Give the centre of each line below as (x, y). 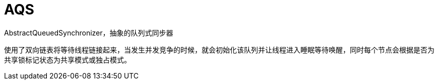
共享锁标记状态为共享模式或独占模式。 (68, 59)
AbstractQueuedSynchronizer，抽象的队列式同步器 (89, 32)
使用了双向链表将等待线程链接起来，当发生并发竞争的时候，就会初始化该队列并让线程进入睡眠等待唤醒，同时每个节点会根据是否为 (219, 49)
